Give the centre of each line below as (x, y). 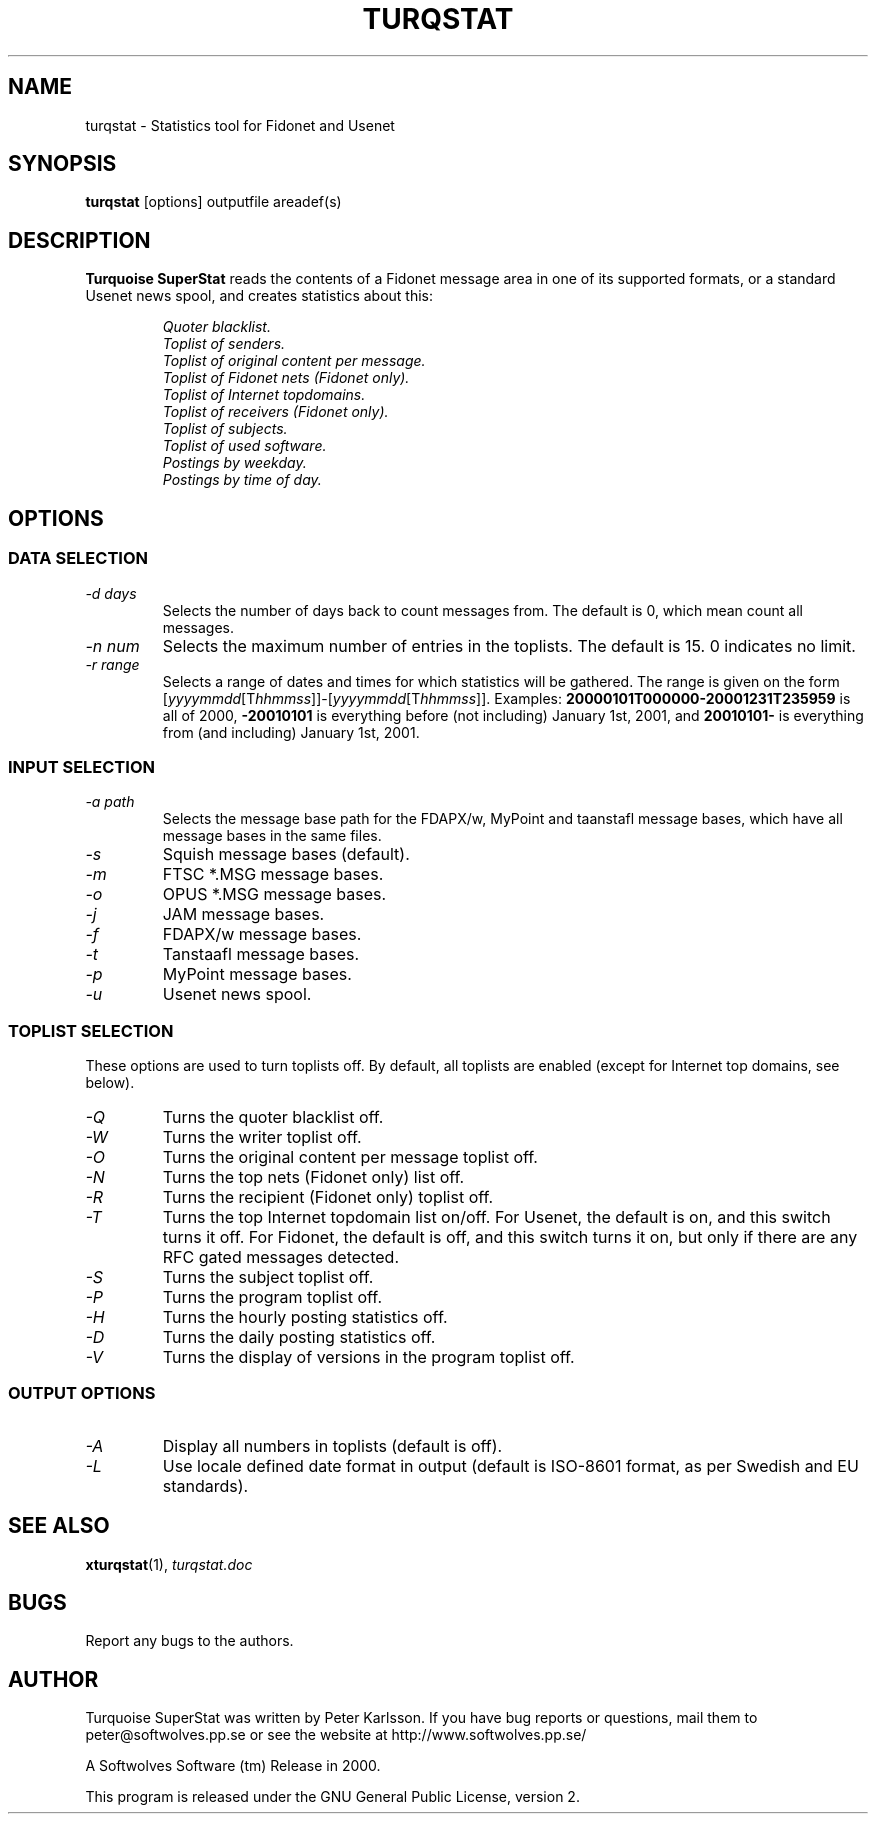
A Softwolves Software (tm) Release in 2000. (233, 1766)
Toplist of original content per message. (294, 361)
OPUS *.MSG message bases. (274, 894)
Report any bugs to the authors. (189, 1641)
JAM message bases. (243, 914)
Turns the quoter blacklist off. (273, 1117)
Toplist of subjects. (225, 429)
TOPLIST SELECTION (91, 1030)
